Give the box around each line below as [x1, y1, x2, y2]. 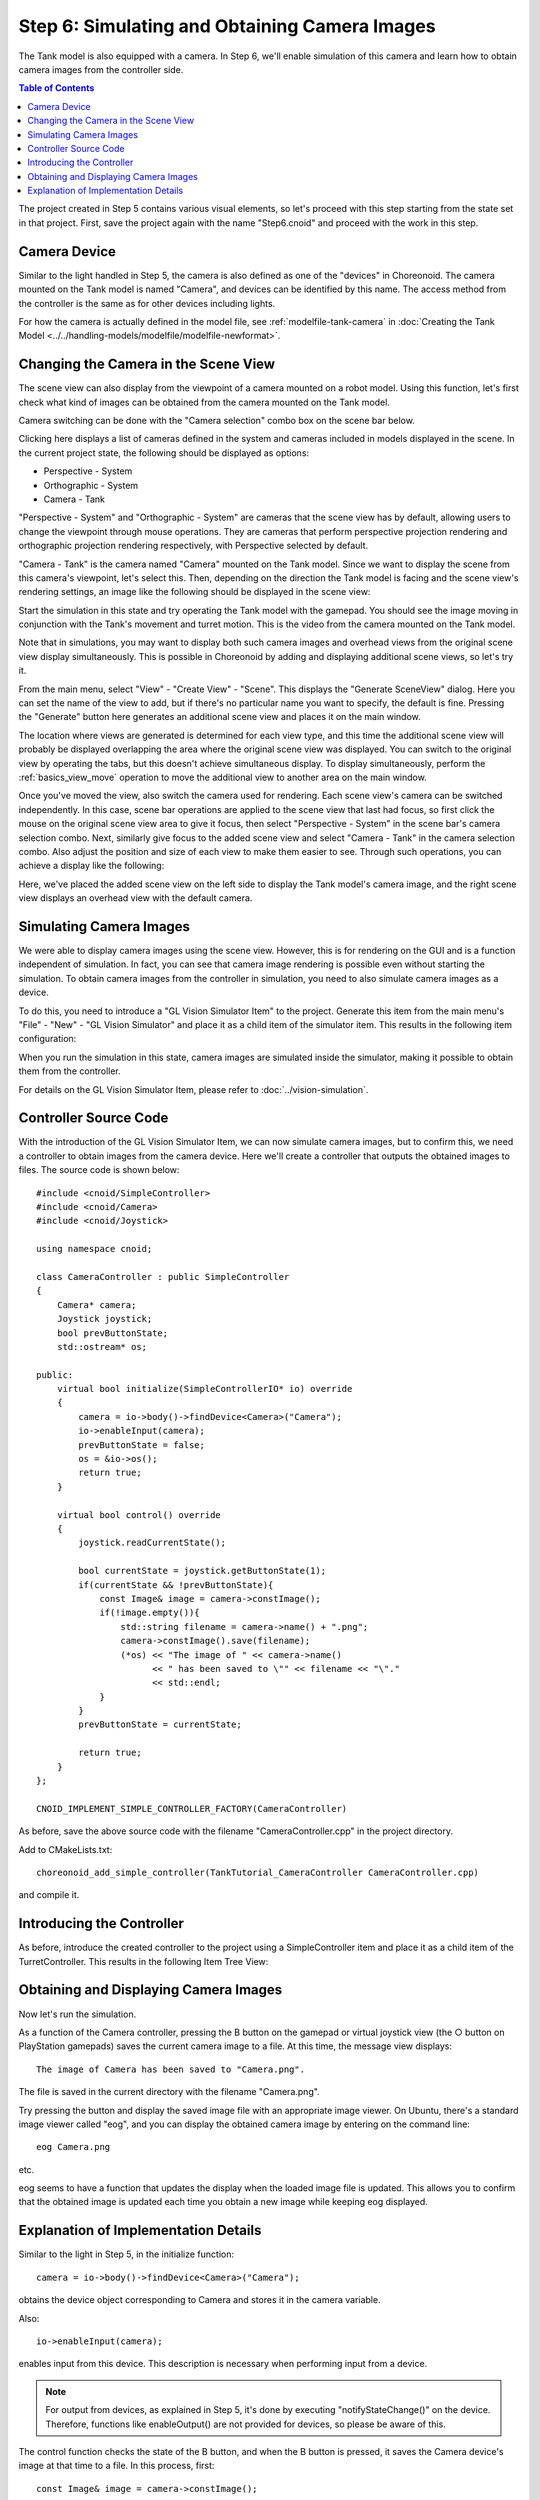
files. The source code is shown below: [18, 1164, 180, 1176]
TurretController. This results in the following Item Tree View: [18, 1955, 269, 1967]
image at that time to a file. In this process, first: [18, 2460, 215, 2472]
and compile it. [18, 1889, 80, 1901]
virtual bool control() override [56, 1509, 222, 1520]
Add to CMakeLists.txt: [18, 1843, 113, 1855]
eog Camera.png [36, 2141, 111, 2153]
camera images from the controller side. [18, 63, 184, 75]
